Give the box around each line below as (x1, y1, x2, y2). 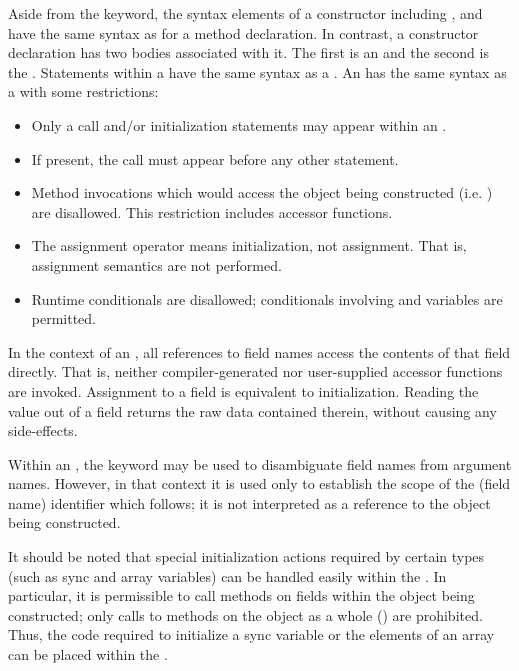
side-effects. (8, 420, 78, 441)
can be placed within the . (8, 644, 168, 665)
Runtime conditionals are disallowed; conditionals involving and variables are (31, 288, 503, 309)
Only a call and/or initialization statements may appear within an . (31, 114, 447, 135)
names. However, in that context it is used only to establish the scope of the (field (8, 473, 511, 494)
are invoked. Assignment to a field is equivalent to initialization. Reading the (8, 380, 479, 401)
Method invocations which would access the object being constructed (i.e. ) (31, 182, 493, 203)
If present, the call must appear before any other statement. (31, 148, 399, 169)
